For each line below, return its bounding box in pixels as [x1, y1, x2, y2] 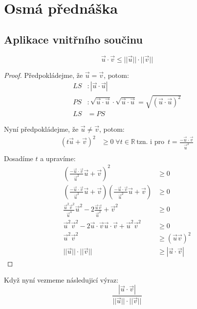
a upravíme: [40, 153, 76, 163]
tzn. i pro [136, 139, 164, 146]
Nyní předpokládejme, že [4, 124, 79, 134]
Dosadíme [4, 153, 33, 163]
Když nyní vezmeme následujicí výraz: [4, 274, 119, 285]
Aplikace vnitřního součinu [4, 31, 143, 47]
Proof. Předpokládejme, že [4, 70, 83, 80]
